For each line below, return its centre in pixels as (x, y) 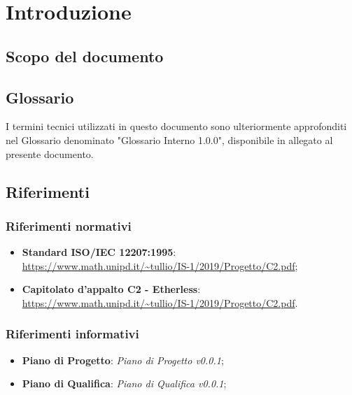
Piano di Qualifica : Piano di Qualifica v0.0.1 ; (124, 383)
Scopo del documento (85, 56)
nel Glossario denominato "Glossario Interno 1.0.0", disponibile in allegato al (169, 139)
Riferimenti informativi (72, 334)
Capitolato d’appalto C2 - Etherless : (111, 289)
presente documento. (50, 153)
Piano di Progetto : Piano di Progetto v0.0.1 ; (123, 360)
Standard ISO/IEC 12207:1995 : (99, 252)
